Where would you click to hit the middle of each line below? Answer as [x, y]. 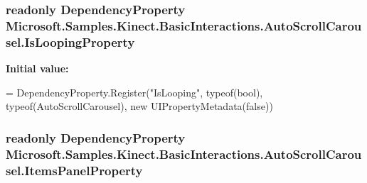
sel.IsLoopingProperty [70, 41]
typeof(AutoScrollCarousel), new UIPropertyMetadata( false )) [139, 106]
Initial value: [37, 68]
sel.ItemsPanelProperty [74, 170]
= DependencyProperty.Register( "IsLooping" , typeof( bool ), [134, 92]
